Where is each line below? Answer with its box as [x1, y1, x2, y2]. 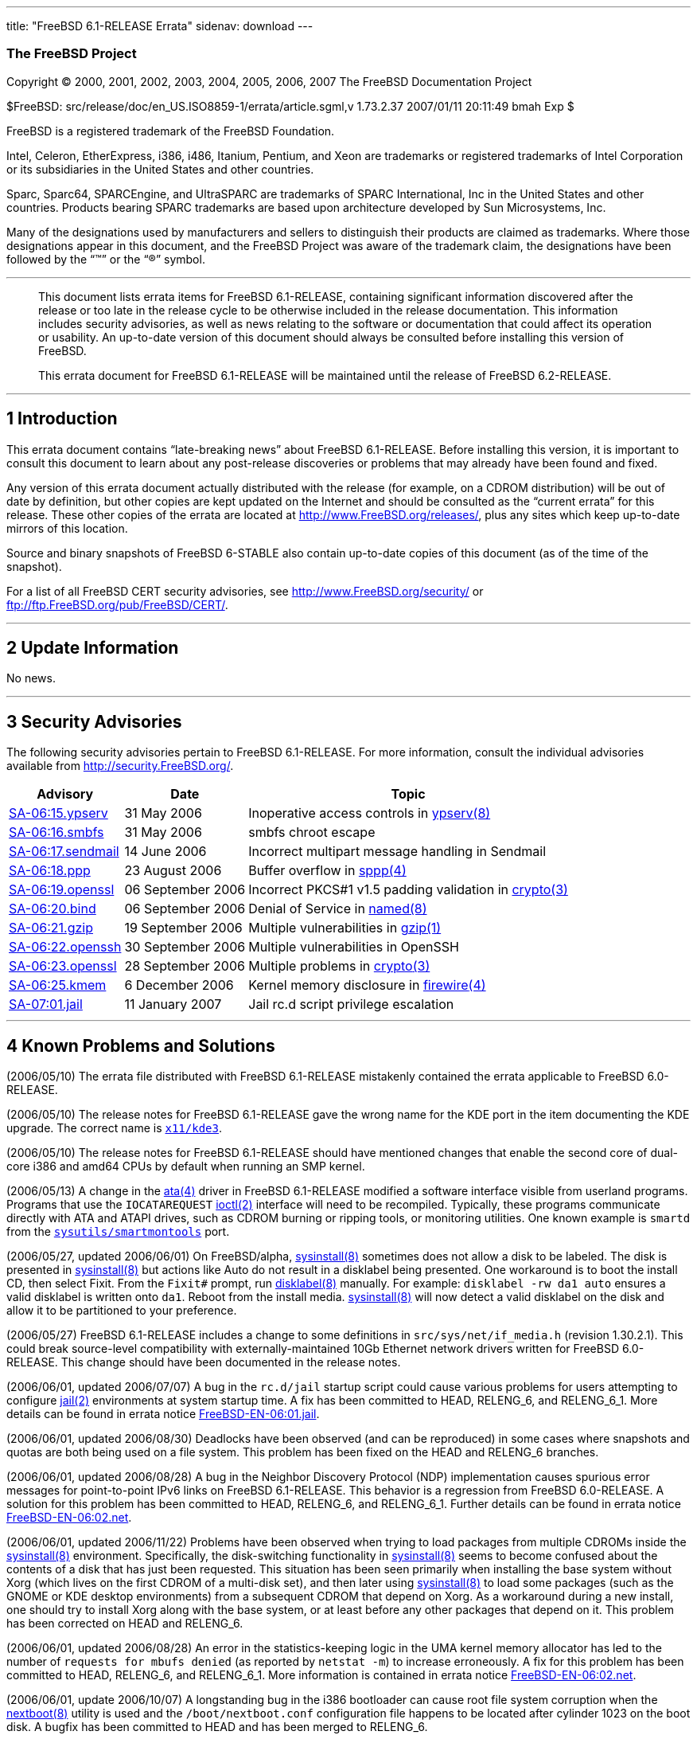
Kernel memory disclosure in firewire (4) [248, 977, 486, 994]
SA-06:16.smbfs [9, 824, 104, 841]
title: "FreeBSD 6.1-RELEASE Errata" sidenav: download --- [6, 19, 313, 33]
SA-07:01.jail [9, 996, 83, 1013]
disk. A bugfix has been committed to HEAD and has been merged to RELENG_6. [6, 1720, 428, 1734]
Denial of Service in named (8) [248, 901, 427, 917]
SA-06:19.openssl [9, 881, 115, 898]
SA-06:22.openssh [9, 939, 122, 955]
